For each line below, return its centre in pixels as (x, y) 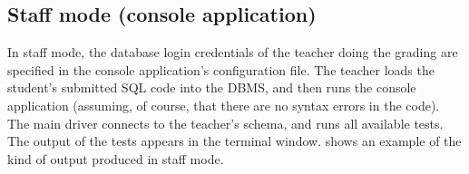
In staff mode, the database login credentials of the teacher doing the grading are (233, 52)
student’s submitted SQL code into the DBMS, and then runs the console (212, 87)
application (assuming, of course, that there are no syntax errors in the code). (224, 105)
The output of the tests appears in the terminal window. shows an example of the (234, 141)
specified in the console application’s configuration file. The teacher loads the (221, 69)
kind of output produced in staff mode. (116, 158)
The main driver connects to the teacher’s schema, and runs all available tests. (225, 123)
